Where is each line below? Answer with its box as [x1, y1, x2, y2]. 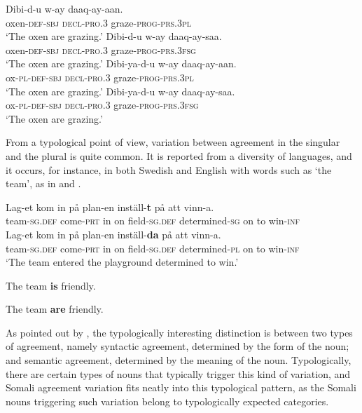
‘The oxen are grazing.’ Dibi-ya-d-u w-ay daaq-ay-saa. [6, 83, 235, 98]
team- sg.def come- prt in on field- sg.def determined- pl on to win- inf [6, 241, 300, 255]
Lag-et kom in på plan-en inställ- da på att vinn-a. [6, 226, 221, 241]
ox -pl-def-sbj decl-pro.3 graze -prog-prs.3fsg [6, 97, 199, 112]
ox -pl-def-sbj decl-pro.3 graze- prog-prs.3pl [6, 69, 194, 84]
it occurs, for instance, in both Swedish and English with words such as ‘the [6, 162, 332, 177]
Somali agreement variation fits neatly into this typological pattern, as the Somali [6, 380, 356, 395]
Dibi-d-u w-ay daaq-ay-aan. [6, 1, 123, 15]
